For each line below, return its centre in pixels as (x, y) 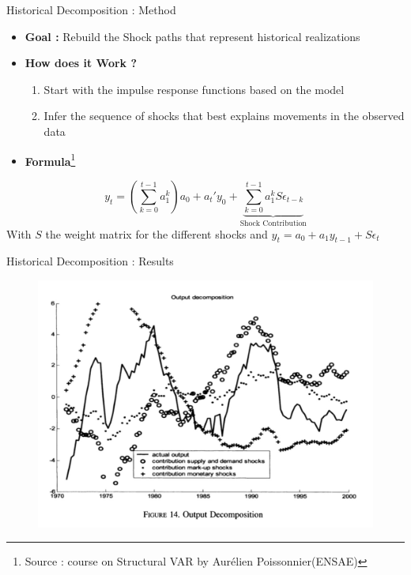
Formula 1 (50, 160)
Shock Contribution (273, 224)
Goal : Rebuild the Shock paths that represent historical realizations (192, 36)
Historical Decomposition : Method (91, 9)
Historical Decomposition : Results (90, 261)
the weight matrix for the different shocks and (156, 233)
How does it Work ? (81, 63)
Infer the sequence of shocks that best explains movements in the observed (224, 116)
